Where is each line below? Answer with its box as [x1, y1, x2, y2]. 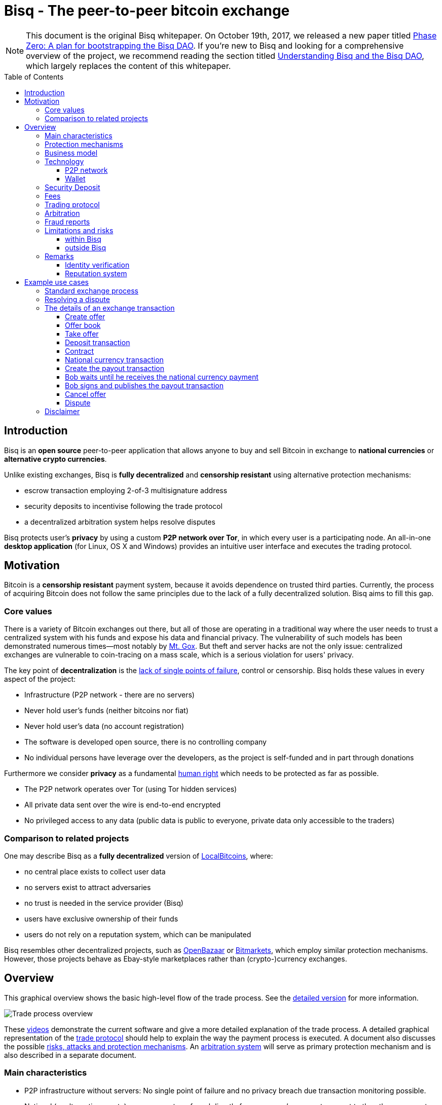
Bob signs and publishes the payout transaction [65, 381, 224, 390]
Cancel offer [65, 389, 106, 398]
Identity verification [65, 260, 130, 269]
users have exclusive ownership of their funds [24, 914, 178, 923]
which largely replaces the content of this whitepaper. [26, 60, 231, 71]
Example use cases [24, 277, 89, 286]
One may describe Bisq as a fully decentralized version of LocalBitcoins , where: [4, 851, 273, 860]
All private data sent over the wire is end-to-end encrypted [24, 800, 221, 809]
